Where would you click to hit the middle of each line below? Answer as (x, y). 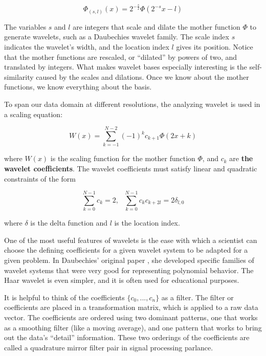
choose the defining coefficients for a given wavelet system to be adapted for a (126, 250)
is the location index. (147, 223)
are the (241, 158)
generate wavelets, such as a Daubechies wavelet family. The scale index (117, 37)
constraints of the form (40, 178)
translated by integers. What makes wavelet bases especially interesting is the (126, 67)
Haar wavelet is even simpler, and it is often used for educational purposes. (122, 280)
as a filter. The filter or (197, 297)
